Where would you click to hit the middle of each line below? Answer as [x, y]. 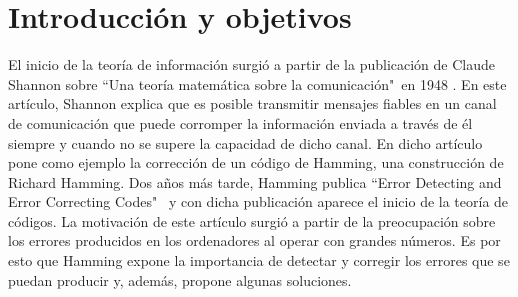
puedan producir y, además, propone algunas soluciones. [180, 279]
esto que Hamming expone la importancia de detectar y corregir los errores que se [259, 260]
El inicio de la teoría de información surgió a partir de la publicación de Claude [252, 64]
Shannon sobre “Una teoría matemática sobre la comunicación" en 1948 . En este [257, 83]
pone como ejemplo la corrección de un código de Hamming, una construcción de [256, 162]
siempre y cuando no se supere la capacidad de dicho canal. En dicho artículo [245, 142]
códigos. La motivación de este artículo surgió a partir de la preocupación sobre [252, 220]
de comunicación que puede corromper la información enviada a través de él [240, 122]
